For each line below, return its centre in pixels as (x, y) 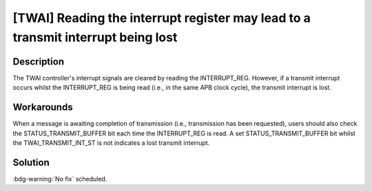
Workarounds (43, 108)
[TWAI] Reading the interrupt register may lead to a (162, 18)
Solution (31, 162)
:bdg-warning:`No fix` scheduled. (60, 179)
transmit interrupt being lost (95, 37)
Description (39, 61)
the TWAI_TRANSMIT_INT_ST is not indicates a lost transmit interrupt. (111, 143)
